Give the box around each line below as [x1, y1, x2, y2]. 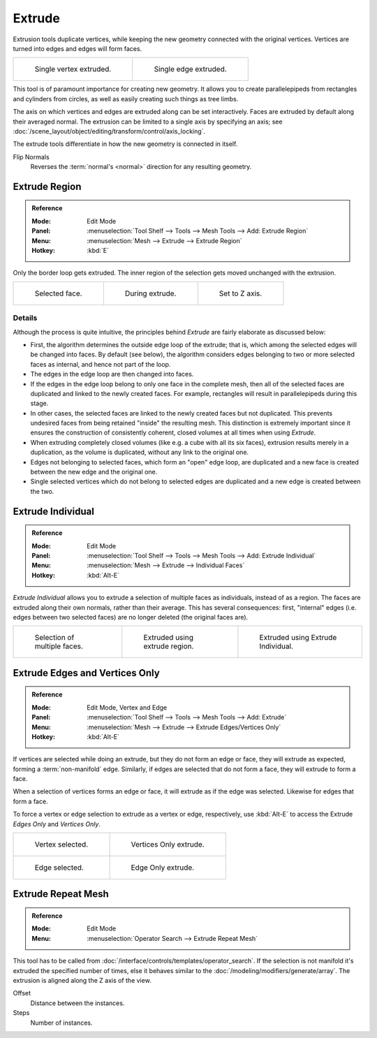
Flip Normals [13, 152, 50, 161]
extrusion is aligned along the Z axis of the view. [13, 977, 151, 985]
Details [13, 313, 38, 323]
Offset [13, 989, 31, 997]
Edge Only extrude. [131, 863, 195, 872]
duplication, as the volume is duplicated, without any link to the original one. [30, 448, 249, 457]
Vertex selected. [34, 840, 89, 849]
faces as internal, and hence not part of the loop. [30, 360, 171, 368]
